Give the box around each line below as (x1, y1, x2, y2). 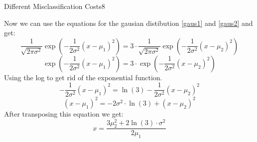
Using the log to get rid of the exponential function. (4, 72, 162, 82)
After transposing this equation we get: (4, 108, 124, 119)
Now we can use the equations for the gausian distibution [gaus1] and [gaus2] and (4, 17, 253, 28)
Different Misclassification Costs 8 (4, 1, 105, 11)
